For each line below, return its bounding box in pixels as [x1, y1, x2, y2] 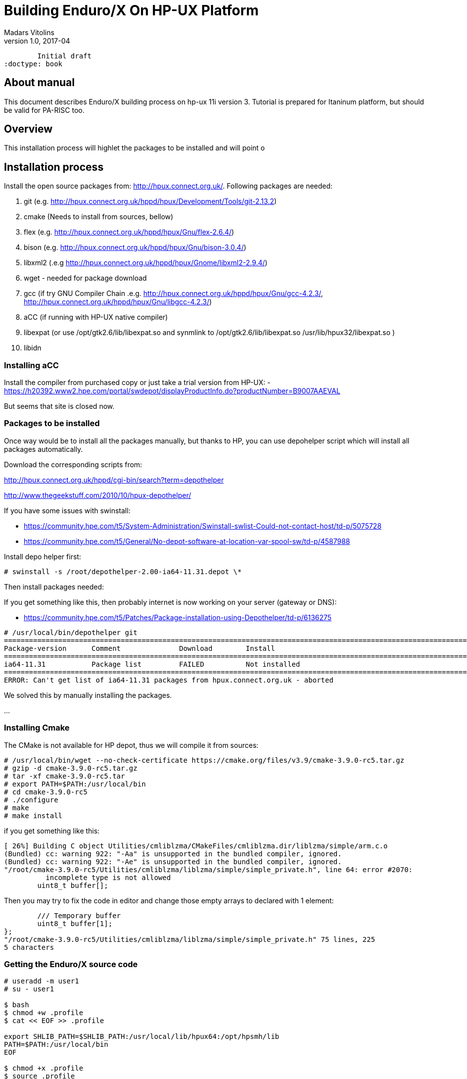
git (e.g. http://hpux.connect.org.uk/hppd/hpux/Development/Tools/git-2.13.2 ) [24, 197, 277, 206]
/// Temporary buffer [37, 911, 121, 920]
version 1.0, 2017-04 [4, 36, 70, 45]
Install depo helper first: [4, 552, 81, 561]
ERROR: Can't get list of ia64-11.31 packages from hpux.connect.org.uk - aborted [4, 676, 333, 684]
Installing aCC [4, 360, 59, 370]
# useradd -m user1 [4, 977, 79, 985]
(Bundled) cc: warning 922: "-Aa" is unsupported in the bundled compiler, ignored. [4, 849, 342, 858]
